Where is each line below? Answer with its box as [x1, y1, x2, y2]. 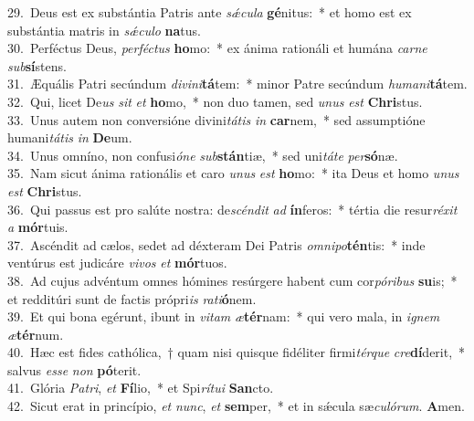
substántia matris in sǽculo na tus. [7, 20, 201, 39]
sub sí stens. [7, 56, 67, 75]
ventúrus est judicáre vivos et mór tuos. [7, 253, 227, 272]
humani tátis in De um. [7, 128, 132, 147]
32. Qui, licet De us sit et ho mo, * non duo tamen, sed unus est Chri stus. [7, 91, 423, 111]
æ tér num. [7, 324, 64, 343]
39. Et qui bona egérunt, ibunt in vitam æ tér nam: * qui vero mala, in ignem [7, 307, 440, 326]
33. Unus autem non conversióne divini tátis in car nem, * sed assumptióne [7, 110, 426, 129]
